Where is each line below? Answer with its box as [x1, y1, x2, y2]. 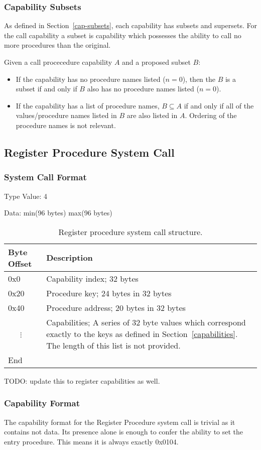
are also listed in [126, 110, 178, 121]
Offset [8, 257, 32, 269]
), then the [182, 73, 216, 84]
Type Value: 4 [4, 190, 47, 201]
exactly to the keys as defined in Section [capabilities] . [46, 327, 238, 340]
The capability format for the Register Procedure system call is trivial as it [4, 416, 235, 427]
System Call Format [4, 171, 87, 183]
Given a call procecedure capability [4, 57, 112, 67]
